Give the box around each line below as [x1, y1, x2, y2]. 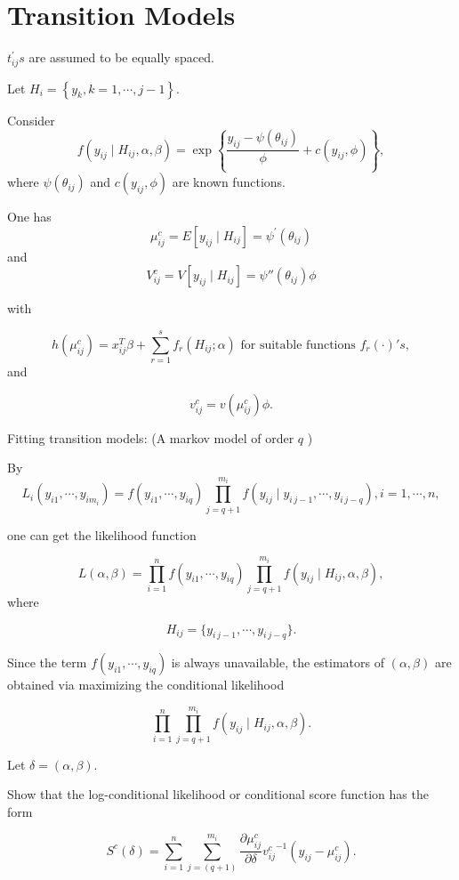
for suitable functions [240, 338, 356, 351]
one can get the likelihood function [7, 525, 197, 544]
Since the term [7, 653, 87, 672]
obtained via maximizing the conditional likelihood [7, 675, 285, 694]
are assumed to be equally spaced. [28, 48, 214, 67]
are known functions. [172, 173, 286, 191]
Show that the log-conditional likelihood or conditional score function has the [7, 785, 429, 803]
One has [7, 207, 52, 226]
